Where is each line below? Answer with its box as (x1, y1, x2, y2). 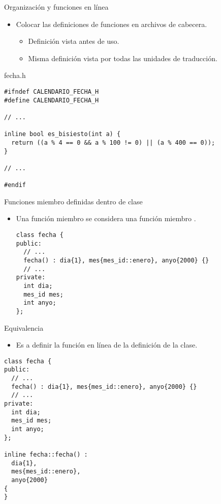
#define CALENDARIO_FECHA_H (4, 96, 99, 104)
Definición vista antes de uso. (28, 36, 119, 46)
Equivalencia (4, 322, 44, 333)
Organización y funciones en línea (4, 2, 109, 12)
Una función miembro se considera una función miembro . (16, 213, 196, 224)
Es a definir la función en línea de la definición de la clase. (16, 339, 198, 350)
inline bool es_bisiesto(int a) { (4, 130, 121, 138)
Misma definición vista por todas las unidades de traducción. (28, 52, 217, 63)
